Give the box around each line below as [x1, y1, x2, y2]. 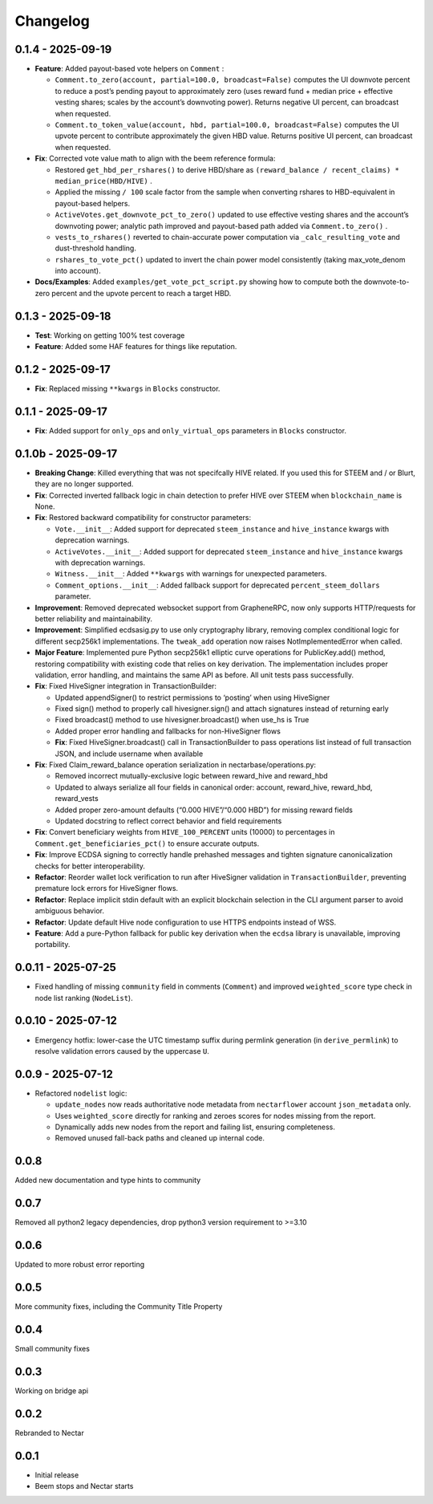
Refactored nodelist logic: [34, 1088, 127, 1098]
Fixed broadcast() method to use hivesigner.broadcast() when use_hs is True [55, 715, 310, 725]
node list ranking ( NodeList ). [34, 993, 133, 1002]
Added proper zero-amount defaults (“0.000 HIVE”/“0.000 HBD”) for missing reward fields [55, 805, 353, 815]
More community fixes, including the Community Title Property [14, 1301, 223, 1311]
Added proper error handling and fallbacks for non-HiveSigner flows [55, 726, 281, 736]
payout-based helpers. [55, 198, 131, 208]
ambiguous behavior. [34, 906, 104, 916]
